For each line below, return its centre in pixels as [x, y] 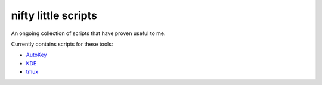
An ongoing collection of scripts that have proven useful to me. [89, 33]
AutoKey [36, 55]
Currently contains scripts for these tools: [62, 44]
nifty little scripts [54, 15]
